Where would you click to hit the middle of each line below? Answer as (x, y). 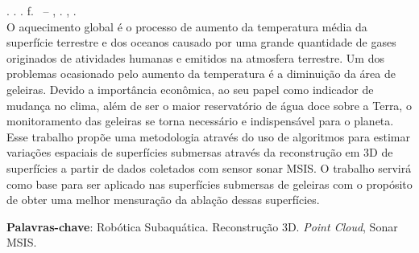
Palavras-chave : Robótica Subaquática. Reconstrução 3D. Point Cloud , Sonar (202, 226)
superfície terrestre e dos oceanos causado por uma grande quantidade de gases (201, 42)
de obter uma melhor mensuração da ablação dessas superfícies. (163, 200)
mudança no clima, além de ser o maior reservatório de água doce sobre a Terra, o (209, 105)
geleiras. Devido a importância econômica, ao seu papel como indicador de (190, 89)
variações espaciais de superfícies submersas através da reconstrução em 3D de (200, 152)
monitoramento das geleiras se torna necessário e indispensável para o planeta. (200, 121)
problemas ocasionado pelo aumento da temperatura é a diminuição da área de (201, 73)
